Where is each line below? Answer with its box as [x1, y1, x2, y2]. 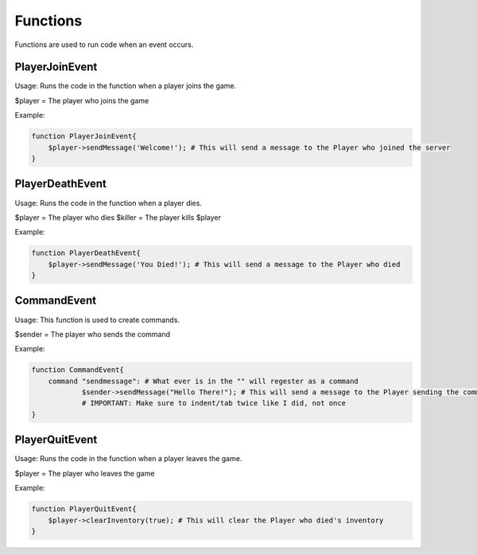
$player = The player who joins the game [14, 95, 149, 105]
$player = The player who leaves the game [14, 468, 155, 478]
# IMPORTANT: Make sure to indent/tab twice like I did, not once [81, 398, 346, 408]
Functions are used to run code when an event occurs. [14, 40, 194, 49]
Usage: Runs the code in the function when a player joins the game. [14, 81, 237, 91]
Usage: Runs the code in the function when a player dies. [14, 198, 203, 208]
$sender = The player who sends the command [14, 329, 171, 339]
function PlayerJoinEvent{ [31, 132, 137, 141]
